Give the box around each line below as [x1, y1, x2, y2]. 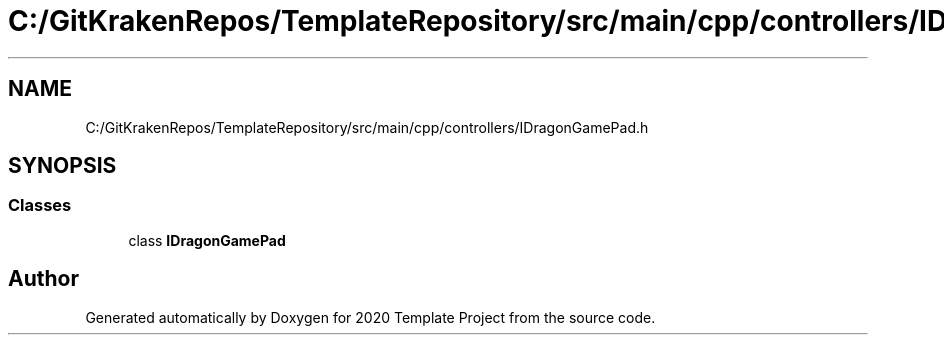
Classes [8, 195, 72, 216]
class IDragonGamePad [128, 231, 286, 249]
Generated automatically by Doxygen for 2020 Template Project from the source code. [85, 308, 656, 326]
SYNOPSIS [8, 153, 117, 179]
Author [8, 266, 79, 292]
